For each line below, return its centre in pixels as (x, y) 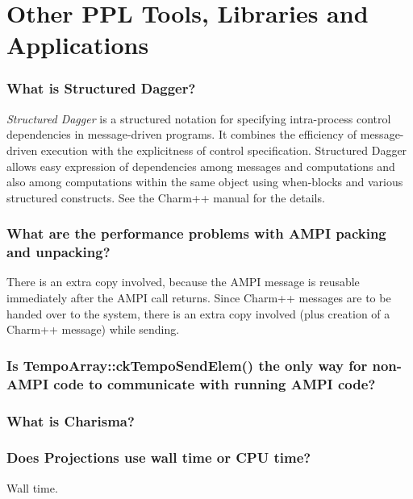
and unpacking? (58, 252)
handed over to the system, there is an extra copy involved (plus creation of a (198, 313)
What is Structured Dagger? (101, 88)
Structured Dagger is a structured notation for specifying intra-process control (199, 118)
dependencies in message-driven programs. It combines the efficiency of (182, 134)
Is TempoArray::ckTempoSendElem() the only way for (187, 365)
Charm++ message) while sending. (93, 329)
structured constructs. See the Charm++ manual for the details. (166, 197)
